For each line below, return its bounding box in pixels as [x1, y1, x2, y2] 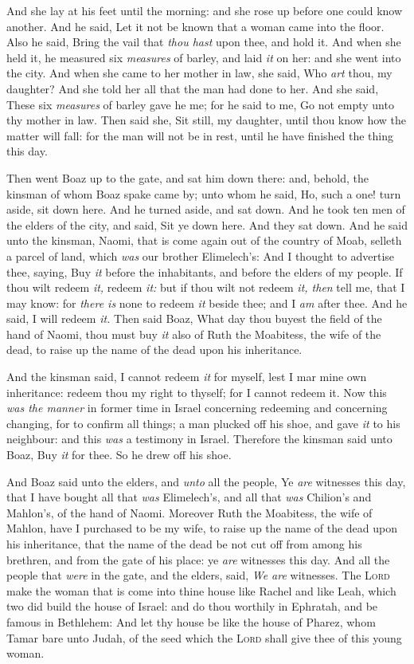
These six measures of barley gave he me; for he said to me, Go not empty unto [6, 96, 394, 112]
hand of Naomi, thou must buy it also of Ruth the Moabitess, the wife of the [6, 325, 381, 342]
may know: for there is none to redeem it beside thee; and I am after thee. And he [6, 294, 408, 311]
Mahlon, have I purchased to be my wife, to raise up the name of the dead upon [6, 520, 398, 536]
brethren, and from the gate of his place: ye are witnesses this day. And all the [6, 551, 390, 568]
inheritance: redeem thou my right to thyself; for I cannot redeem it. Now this [6, 383, 387, 400]
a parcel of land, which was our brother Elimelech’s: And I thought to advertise [6, 247, 395, 264]
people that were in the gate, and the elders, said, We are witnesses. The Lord [6, 567, 390, 583]
